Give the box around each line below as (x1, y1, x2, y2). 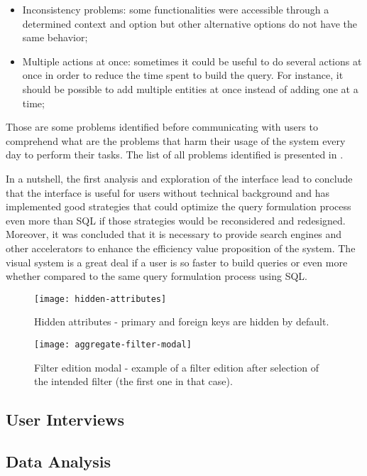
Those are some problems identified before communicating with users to (6, 119, 318, 134)
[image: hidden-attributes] (34, 293, 167, 304)
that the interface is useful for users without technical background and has (6, 185, 329, 200)
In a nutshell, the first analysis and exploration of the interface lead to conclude (6, 171, 353, 185)
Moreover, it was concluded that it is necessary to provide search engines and (6, 227, 342, 242)
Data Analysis (6, 450, 111, 472)
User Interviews (6, 409, 124, 431)
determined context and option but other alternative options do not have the (22, 16, 357, 31)
